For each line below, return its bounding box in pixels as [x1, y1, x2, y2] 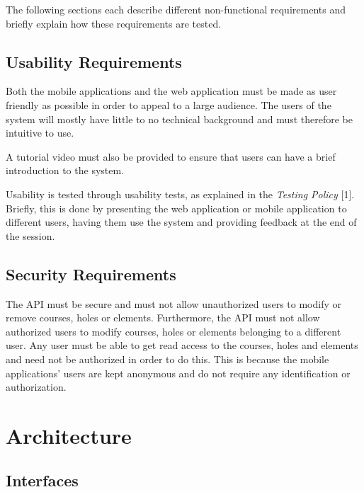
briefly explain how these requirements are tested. [6, 16, 222, 30]
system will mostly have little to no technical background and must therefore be [6, 111, 353, 126]
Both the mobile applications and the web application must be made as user [6, 84, 337, 98]
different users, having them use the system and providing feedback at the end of [6, 214, 357, 229]
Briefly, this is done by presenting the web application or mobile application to [6, 200, 347, 215]
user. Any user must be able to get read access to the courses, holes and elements [6, 338, 358, 353]
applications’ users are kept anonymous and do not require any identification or [6, 365, 351, 380]
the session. [6, 228, 55, 243]
